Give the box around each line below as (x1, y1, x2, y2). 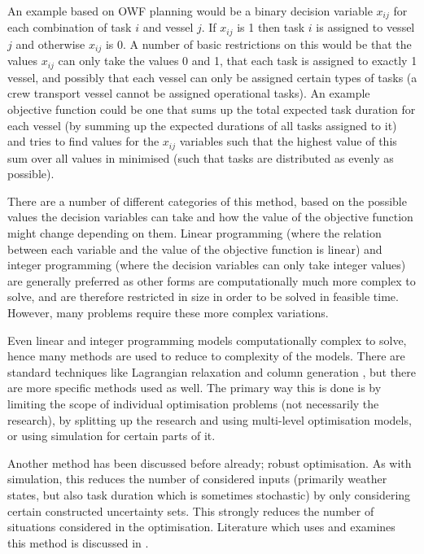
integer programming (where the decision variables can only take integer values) (7, 256, 406, 273)
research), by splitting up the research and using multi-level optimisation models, (7, 411, 412, 428)
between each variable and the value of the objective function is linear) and (7, 240, 382, 257)
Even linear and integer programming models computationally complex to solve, (7, 331, 407, 348)
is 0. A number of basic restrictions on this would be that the (105, 35, 412, 52)
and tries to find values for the (7, 133, 160, 150)
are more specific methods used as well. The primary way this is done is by (7, 379, 382, 396)
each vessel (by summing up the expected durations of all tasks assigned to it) (7, 116, 397, 133)
